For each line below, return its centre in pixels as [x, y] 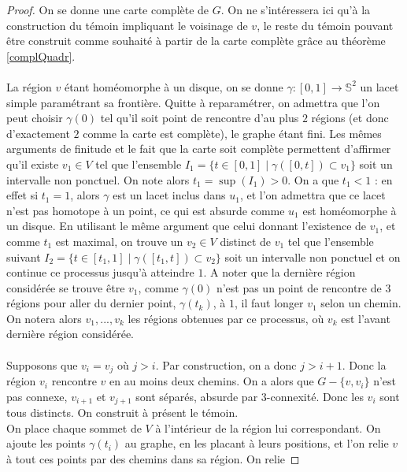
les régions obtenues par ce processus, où [226, 318]
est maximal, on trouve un [119, 241]
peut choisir [35, 118]
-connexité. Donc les [315, 396]
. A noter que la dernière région [279, 272]
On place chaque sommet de [74, 427]
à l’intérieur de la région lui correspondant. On [268, 427]
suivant [24, 256]
